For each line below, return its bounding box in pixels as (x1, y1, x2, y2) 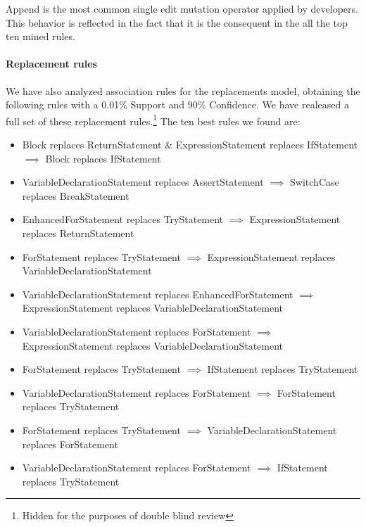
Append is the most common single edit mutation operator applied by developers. (6, 1, 358, 15)
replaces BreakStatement (22, 188, 130, 203)
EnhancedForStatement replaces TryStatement (22, 212, 224, 227)
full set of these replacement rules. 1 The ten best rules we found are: (6, 111, 301, 128)
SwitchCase (290, 174, 339, 189)
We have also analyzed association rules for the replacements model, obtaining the (6, 83, 360, 98)
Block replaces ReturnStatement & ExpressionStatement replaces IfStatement (22, 137, 358, 152)
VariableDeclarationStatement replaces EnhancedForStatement (22, 286, 294, 301)
